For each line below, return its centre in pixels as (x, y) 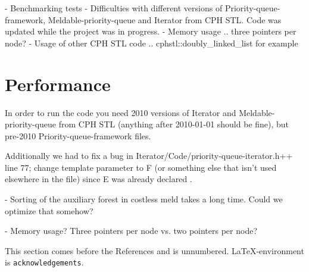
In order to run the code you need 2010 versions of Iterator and (121, 112)
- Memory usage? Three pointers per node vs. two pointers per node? (131, 231)
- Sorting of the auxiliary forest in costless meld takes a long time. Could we (144, 199)
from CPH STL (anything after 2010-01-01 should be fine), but (174, 124)
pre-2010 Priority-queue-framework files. (78, 135)
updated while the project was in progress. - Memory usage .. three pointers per (151, 31)
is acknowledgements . (44, 262)
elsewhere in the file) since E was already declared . (99, 179)
